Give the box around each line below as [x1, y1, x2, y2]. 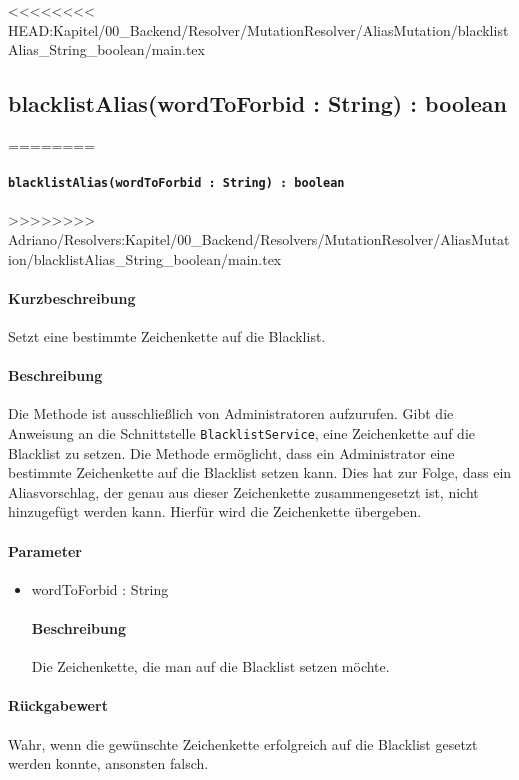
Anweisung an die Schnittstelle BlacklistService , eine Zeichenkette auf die [8, 423, 476, 443]
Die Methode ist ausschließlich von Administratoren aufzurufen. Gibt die [8, 403, 454, 424]
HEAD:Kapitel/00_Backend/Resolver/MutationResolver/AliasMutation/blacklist [8, 19, 509, 40]
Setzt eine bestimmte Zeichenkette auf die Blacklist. [8, 326, 326, 347]
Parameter [8, 540, 82, 561]
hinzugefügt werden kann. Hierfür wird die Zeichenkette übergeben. [8, 501, 422, 522]
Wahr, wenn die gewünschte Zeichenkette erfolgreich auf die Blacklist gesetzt [8, 733, 478, 754]
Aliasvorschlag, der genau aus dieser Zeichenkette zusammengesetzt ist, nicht [8, 481, 479, 502]
